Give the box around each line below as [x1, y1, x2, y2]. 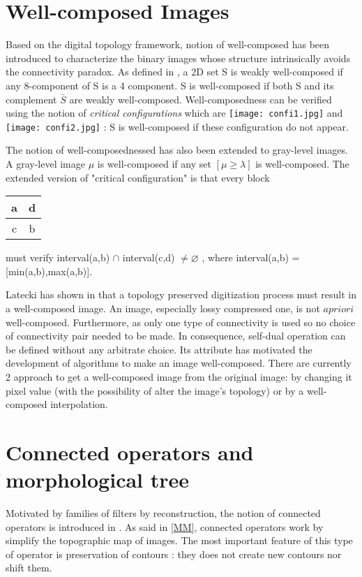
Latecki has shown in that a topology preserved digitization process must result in [6, 287, 356, 302]
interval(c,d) [122, 250, 175, 265]
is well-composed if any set [97, 156, 211, 170]
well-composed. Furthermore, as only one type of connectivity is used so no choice [6, 314, 356, 329]
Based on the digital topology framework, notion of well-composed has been [6, 37, 330, 52]
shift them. [6, 560, 52, 575]
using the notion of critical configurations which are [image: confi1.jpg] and [6, 105, 343, 120]
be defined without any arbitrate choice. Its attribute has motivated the [6, 342, 312, 356]
